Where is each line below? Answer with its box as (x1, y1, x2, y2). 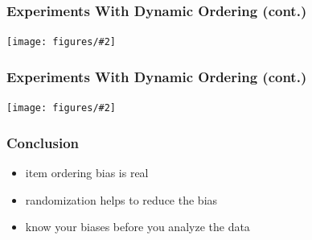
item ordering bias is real (25, 163, 149, 180)
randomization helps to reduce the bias (25, 191, 218, 208)
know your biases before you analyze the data (25, 218, 250, 235)
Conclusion (6, 132, 79, 152)
